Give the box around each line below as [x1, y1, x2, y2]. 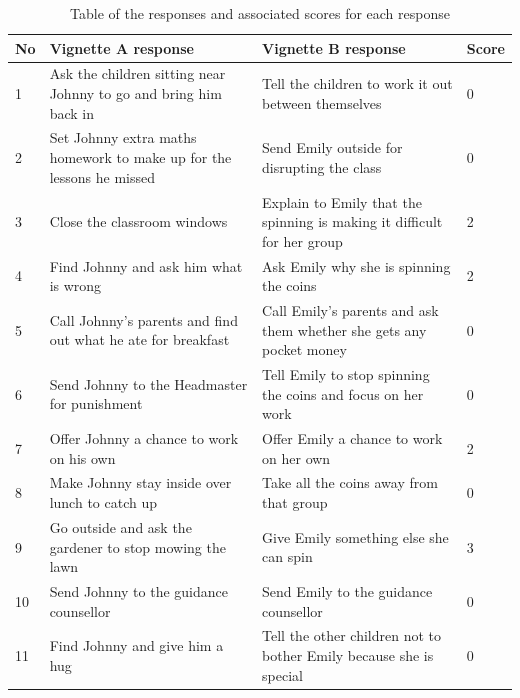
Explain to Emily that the [262, 191, 422, 212]
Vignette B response [262, 37, 406, 58]
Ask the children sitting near [49, 63, 226, 84]
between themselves [262, 92, 382, 113]
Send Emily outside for [262, 137, 403, 158]
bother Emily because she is [262, 644, 434, 665]
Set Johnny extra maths [49, 127, 197, 148]
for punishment [49, 393, 143, 414]
